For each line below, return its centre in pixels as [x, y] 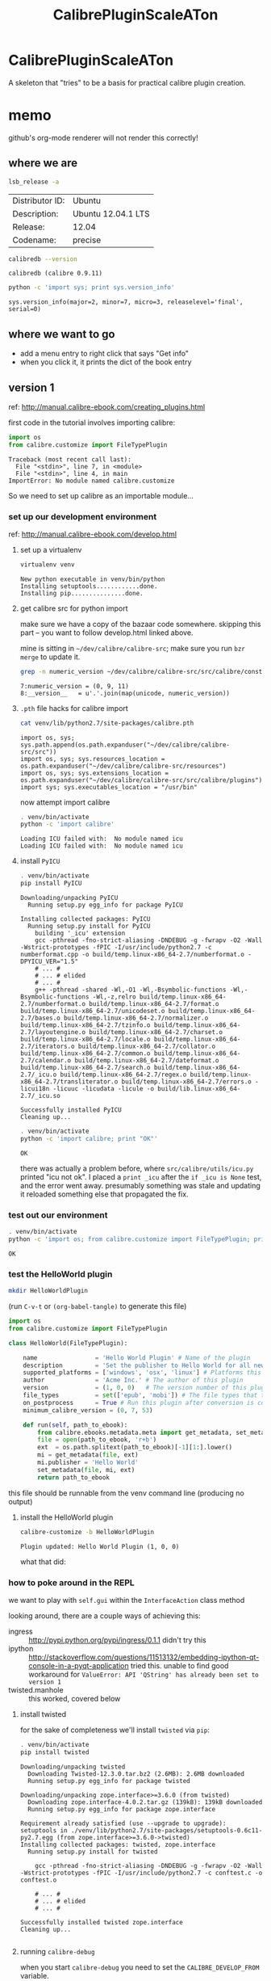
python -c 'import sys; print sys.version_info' [92, 288]
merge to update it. [50, 657]
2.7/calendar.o [46, 1061]
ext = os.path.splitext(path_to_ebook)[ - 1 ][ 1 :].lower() [135, 1448]
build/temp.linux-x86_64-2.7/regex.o [123, 1075]
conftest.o [38, 1880]
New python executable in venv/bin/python [92, 579]
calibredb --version [43, 259]
